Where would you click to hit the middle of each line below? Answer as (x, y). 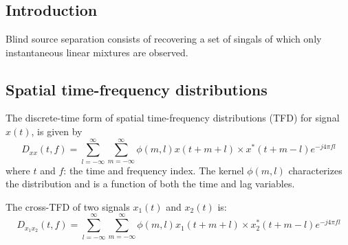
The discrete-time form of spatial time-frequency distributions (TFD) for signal (173, 118)
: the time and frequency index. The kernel (154, 170)
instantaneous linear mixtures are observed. (97, 52)
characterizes (315, 170)
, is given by (57, 131)
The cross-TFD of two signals (68, 206)
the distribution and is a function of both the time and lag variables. (150, 184)
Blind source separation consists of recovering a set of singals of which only (164, 38)
